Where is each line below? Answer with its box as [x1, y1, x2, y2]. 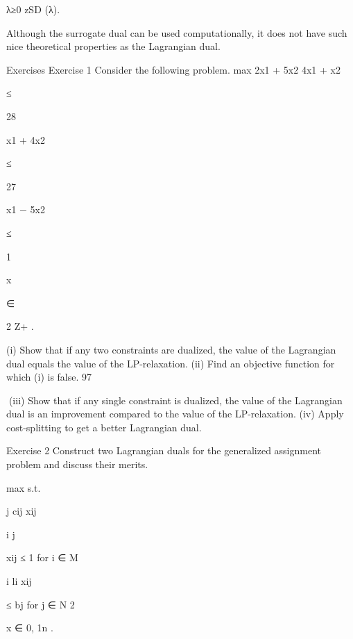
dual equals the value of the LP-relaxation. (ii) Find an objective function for [6, 356, 335, 370]
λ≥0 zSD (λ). [6, 2, 60, 16]
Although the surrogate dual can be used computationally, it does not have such [6, 25, 347, 40]
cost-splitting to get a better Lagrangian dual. [6, 420, 202, 434]
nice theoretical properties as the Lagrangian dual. [6, 39, 221, 53]
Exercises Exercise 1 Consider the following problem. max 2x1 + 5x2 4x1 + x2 [6, 62, 341, 76]
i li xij [6, 574, 32, 588]
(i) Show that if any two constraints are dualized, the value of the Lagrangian [6, 342, 336, 356]
